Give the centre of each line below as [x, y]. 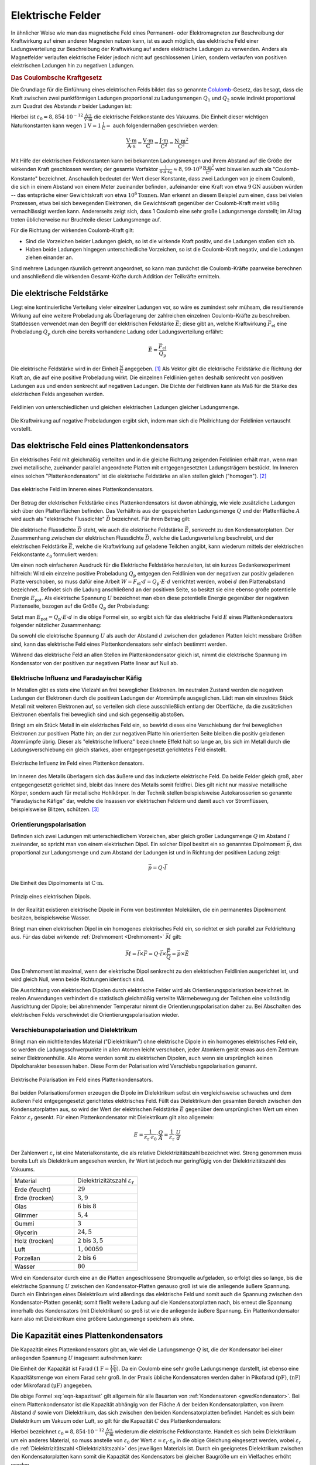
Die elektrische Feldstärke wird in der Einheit [65, 369]
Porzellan [27, 1258]
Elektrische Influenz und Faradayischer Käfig [76, 678]
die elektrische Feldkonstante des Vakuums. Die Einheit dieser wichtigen [181, 117]
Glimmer [26, 1215]
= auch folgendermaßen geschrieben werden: [162, 125]
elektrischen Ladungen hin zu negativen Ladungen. [73, 66]
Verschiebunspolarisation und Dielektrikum [74, 1030]
